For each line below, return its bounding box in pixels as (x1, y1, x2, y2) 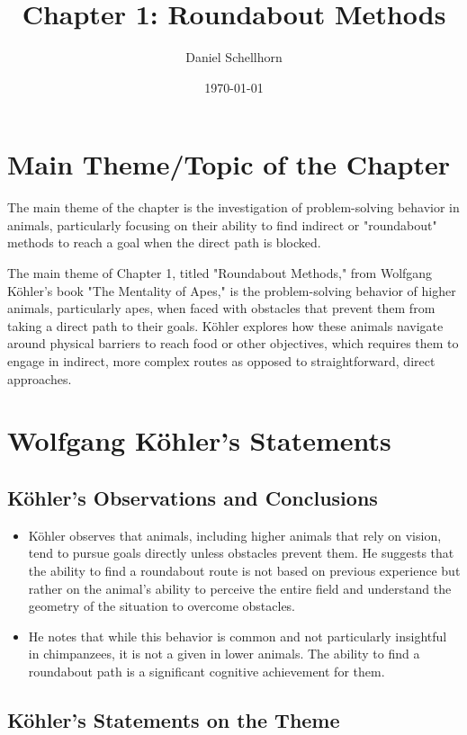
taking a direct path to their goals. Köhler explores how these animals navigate (7, 316, 444, 335)
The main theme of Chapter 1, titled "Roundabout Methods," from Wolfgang (7, 264, 433, 282)
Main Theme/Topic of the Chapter (7, 146, 450, 183)
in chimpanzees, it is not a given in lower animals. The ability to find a (28, 644, 420, 663)
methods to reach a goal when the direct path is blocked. (7, 233, 321, 252)
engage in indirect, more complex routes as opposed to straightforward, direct (7, 352, 436, 370)
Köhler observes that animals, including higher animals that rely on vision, (28, 525, 442, 544)
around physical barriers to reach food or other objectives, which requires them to (7, 334, 459, 353)
